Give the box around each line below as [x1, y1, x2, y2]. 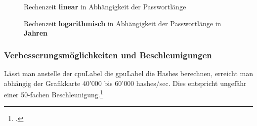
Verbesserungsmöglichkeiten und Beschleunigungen [4, 48, 212, 61]
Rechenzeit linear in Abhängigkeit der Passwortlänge [24, 1, 186, 11]
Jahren [24, 28, 48, 38]
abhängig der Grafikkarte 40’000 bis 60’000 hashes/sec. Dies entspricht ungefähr [4, 78, 247, 88]
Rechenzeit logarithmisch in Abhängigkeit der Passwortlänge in [24, 18, 221, 28]
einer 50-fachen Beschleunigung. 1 [4, 88, 103, 99]
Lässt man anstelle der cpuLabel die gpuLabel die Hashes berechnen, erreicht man [4, 68, 253, 78]
